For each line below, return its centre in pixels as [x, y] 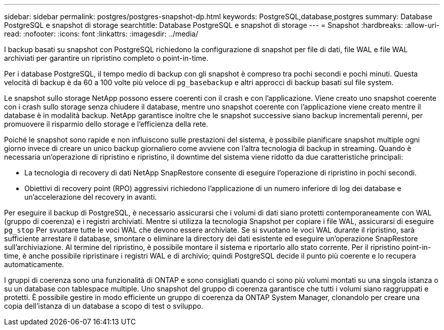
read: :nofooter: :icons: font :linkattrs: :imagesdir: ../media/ [101, 34]
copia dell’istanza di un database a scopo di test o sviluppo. [104, 306]
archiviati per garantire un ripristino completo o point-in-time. [106, 58]
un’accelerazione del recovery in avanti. [91, 197]
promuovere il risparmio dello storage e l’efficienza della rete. [106, 124]
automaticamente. [34, 264]
